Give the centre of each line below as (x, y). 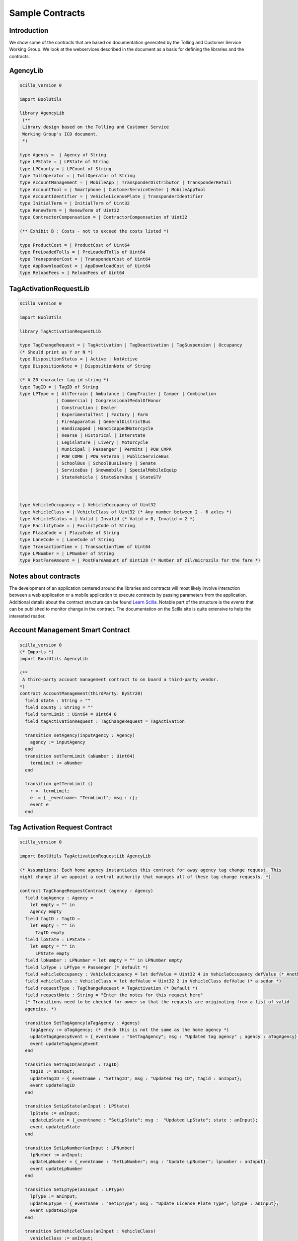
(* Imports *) (37, 652)
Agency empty (46, 912)
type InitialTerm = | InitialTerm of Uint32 (75, 203)
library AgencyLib (42, 113)
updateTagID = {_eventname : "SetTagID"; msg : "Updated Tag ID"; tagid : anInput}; (136, 1078)
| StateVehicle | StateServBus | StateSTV (109, 477)
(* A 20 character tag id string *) (64, 380)
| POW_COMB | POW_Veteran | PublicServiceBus (113, 456)
